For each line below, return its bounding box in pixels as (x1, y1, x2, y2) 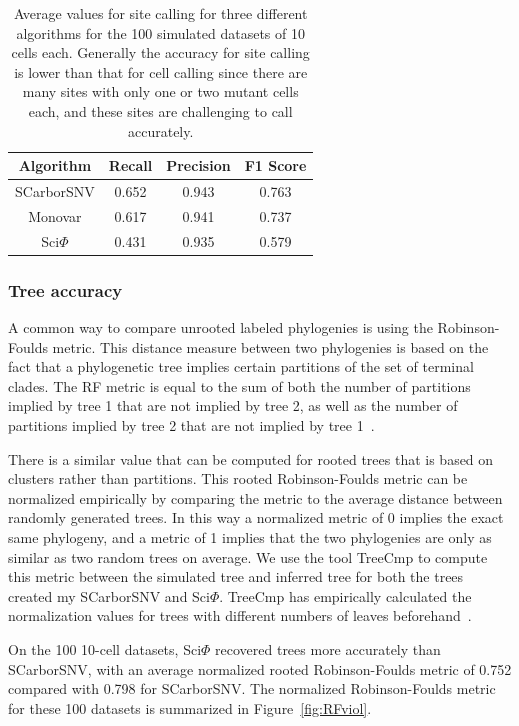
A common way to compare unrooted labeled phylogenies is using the (8, 317, 433, 337)
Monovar (28, 205, 82, 226)
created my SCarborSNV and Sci (8, 585, 210, 606)
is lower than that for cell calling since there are (14, 61, 308, 82)
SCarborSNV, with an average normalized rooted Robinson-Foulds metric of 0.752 (8, 658, 512, 679)
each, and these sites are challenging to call (28, 100, 293, 121)
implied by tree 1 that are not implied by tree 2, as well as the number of (8, 395, 458, 416)
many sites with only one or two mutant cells (22, 81, 299, 102)
